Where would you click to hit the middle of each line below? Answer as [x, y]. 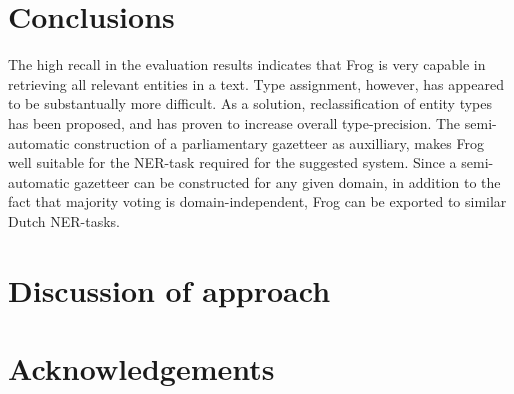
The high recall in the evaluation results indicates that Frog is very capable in [247, 64]
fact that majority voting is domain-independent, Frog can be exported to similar [257, 201]
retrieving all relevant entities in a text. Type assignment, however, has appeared [256, 83]
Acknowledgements [141, 368]
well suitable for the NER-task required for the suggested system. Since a [232, 162]
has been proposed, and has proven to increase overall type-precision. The [234, 122]
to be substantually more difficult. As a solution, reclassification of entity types [250, 103]
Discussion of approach [169, 289]
